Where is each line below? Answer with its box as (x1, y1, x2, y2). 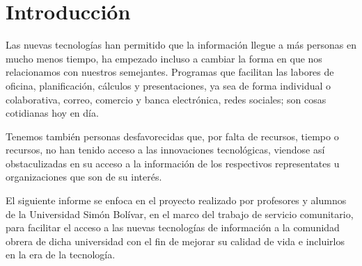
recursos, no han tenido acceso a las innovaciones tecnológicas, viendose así (6, 142, 325, 157)
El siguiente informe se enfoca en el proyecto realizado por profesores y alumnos (6, 193, 347, 208)
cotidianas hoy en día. (6, 106, 99, 120)
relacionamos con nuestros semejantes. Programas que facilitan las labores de (6, 65, 334, 79)
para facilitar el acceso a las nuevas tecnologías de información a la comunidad (6, 220, 340, 235)
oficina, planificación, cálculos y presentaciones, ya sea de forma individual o (6, 78, 331, 92)
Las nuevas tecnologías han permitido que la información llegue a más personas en (6, 38, 356, 52)
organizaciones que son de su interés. (6, 169, 162, 184)
